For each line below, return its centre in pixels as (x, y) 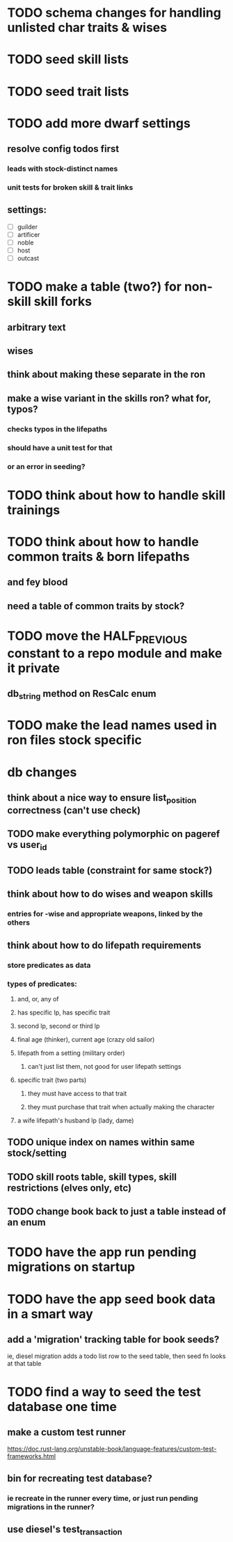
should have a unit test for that (60, 447)
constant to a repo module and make (115, 653)
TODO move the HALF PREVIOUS (97, 637)
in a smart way (50, 1314)
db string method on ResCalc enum (82, 695)
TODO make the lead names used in (112, 725)
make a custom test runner (67, 1432)
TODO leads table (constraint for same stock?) (110, 871)
